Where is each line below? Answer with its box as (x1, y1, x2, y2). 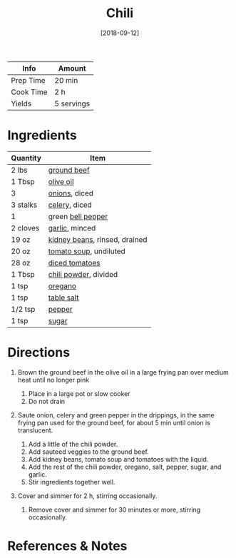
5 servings (54, 98, 91, 108)
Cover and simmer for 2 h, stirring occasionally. (17, 491, 158, 500)
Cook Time (11, 87, 48, 97)
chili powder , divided (48, 269, 118, 279)
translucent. (17, 426, 53, 435)
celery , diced (48, 200, 93, 210)
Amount (58, 63, 87, 73)
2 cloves (11, 223, 40, 233)
